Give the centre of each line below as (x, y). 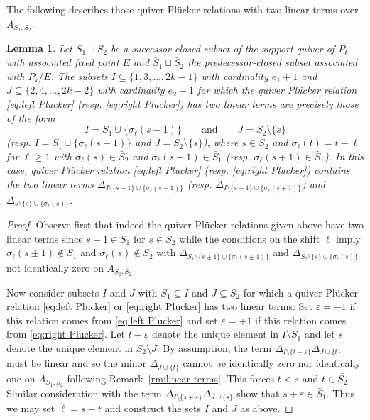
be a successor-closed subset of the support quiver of (223, 48)
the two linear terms (50, 184)
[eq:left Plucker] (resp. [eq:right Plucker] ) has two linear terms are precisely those (183, 104)
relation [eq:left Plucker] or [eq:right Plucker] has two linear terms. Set (159, 306)
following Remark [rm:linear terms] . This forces (171, 378)
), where (221, 142)
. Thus (341, 393)
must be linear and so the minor (77, 363)
